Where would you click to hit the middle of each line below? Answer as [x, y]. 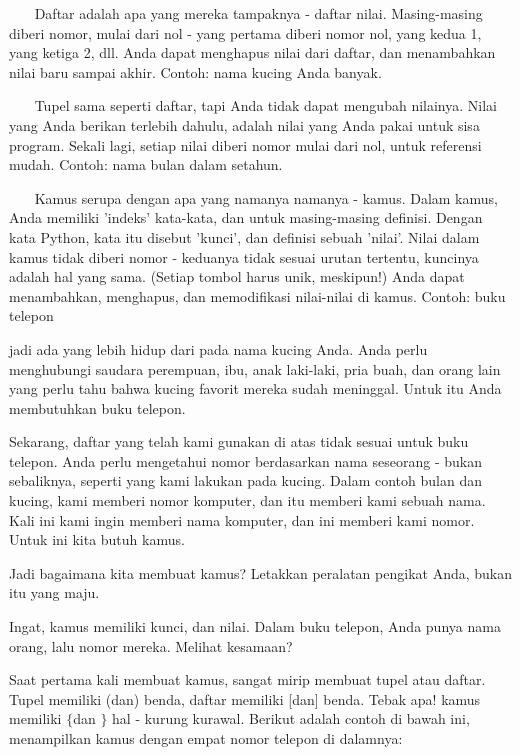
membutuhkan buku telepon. [97, 407]
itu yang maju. [54, 592]
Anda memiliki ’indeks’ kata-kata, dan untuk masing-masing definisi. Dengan [246, 217]
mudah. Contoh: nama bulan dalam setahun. [146, 164]
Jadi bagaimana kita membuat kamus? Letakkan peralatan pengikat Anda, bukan [261, 572]
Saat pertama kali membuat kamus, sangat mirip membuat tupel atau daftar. [247, 679]
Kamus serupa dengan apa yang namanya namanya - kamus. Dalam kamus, [266, 197]
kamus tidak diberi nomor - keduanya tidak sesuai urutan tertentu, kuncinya [244, 256]
